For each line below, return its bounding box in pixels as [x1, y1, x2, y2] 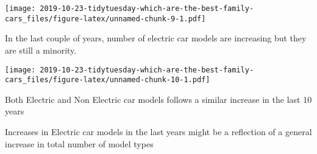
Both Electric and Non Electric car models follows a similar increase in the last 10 [5, 93, 312, 105]
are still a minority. [5, 43, 77, 56]
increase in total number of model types [5, 137, 154, 150]
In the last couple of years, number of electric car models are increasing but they [5, 32, 307, 44]
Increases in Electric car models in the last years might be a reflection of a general [5, 125, 312, 138]
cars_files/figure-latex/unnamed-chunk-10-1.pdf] [5, 75, 210, 85]
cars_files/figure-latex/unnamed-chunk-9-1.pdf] [5, 14, 206, 23]
